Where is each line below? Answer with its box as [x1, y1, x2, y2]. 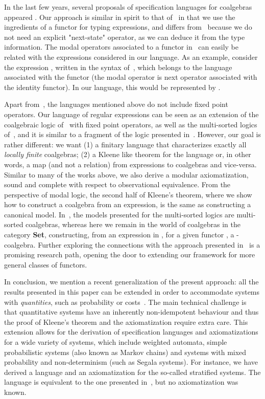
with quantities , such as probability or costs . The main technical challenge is [4, 296, 247, 307]
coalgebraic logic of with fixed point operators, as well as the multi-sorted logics [4, 119, 257, 129]
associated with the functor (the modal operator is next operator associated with [4, 72, 257, 82]
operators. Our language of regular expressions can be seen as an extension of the [4, 108, 259, 119]
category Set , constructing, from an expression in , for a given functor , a [4, 229, 234, 240]
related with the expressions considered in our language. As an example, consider [4, 51, 258, 62]
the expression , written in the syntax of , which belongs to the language [4, 61, 232, 72]
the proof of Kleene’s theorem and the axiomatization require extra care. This [4, 316, 248, 327]
